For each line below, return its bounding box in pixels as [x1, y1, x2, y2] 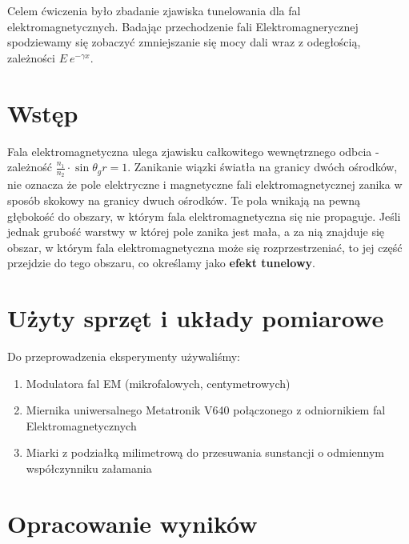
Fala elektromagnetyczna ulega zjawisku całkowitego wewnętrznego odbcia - [7, 142, 379, 159]
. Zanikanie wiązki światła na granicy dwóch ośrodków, [127, 158, 398, 175]
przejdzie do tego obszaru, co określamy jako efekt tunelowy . [7, 254, 315, 271]
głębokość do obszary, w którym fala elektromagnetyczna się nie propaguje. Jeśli [7, 207, 401, 224]
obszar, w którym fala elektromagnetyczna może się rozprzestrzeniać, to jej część [7, 238, 403, 255]
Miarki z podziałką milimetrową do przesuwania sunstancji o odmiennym [26, 444, 385, 461]
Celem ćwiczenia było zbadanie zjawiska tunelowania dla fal [7, 2, 301, 18]
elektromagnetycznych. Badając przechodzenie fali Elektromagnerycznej [7, 18, 359, 34]
